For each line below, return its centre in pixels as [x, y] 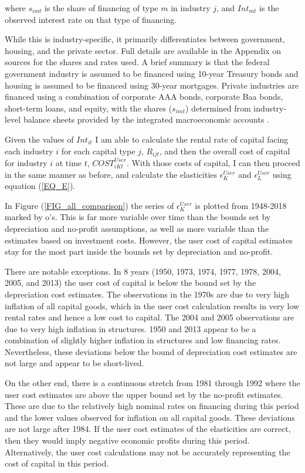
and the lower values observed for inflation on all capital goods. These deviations [150, 417]
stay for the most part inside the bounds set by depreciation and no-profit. [139, 251]
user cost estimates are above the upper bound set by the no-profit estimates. [144, 394]
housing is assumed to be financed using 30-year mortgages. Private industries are [152, 85]
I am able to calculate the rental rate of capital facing [192, 139]
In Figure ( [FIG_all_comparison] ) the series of [89, 205]
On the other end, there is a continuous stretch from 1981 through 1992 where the [152, 383]
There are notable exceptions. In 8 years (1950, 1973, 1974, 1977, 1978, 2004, [143, 271]
